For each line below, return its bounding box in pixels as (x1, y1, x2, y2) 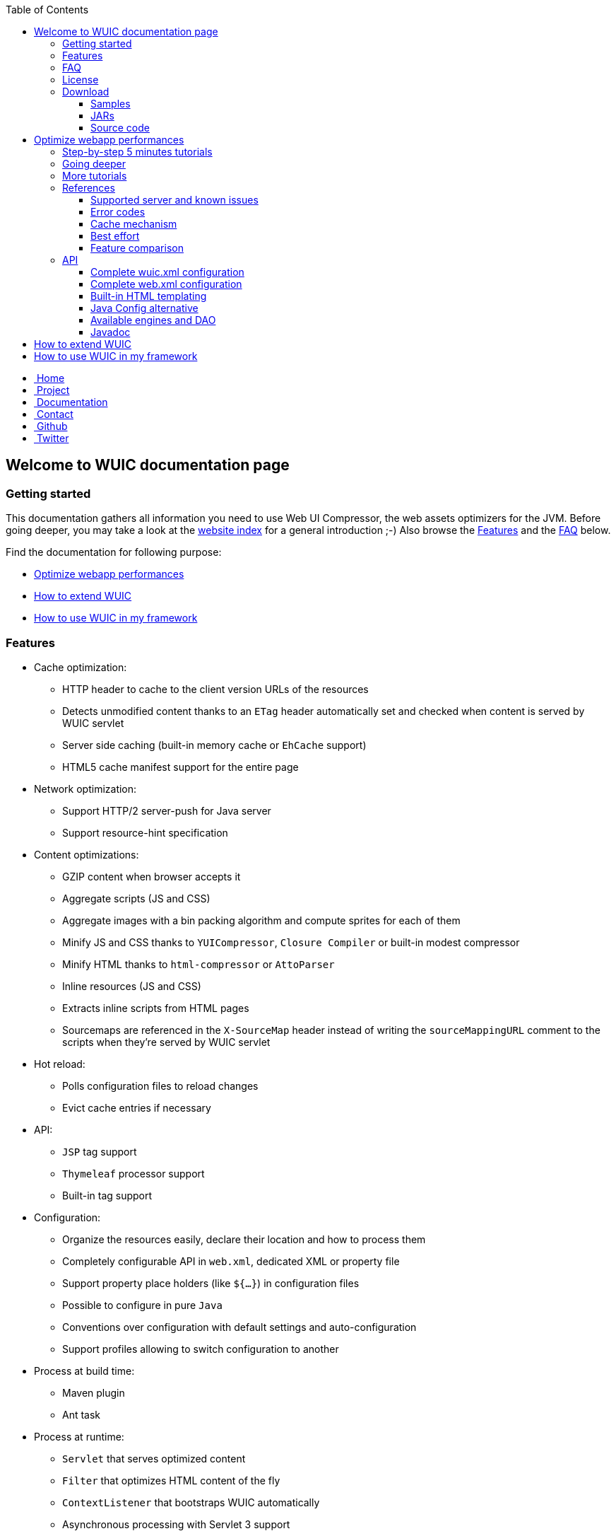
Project (36, 384, 70, 396)
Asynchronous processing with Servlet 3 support (62, 1518, 290, 1530)
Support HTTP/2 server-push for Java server (62, 804, 271, 817)
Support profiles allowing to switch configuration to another (62, 1342, 339, 1355)
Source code (90, 122, 150, 134)
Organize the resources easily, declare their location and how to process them (62, 1233, 426, 1245)
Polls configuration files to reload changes (62, 1079, 259, 1092)
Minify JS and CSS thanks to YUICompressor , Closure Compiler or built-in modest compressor (62, 936, 520, 948)
